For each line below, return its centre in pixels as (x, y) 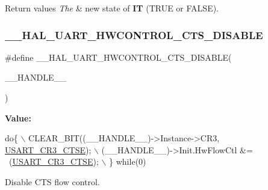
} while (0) (128, 161)
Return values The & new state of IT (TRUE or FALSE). (112, 8)
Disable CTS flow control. (52, 181)
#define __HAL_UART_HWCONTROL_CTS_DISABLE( (118, 57)
